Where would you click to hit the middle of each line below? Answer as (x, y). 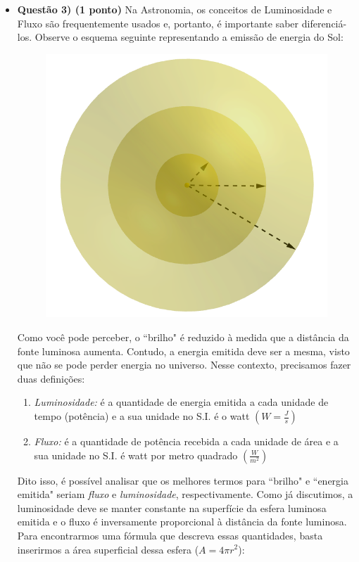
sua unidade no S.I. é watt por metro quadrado (136, 455)
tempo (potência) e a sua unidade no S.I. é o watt (142, 416)
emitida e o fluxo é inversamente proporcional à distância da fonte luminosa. (182, 522)
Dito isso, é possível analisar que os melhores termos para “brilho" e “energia (183, 480)
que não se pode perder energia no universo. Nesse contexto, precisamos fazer (184, 365)
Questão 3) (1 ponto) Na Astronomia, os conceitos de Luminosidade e (175, 9)
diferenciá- (324, 23)
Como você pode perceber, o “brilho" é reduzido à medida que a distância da (183, 337)
